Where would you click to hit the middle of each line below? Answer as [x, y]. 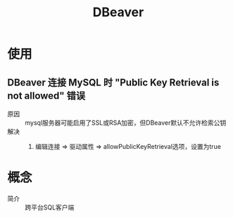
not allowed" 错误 [46, 96]
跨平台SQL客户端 [50, 207]
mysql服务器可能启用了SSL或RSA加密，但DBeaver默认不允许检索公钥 [126, 123]
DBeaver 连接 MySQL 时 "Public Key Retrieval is [113, 82]
